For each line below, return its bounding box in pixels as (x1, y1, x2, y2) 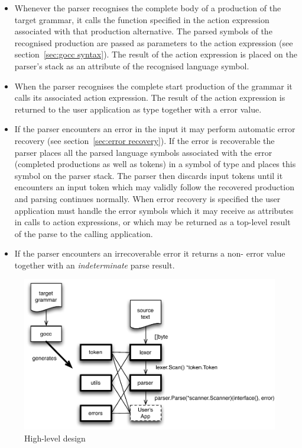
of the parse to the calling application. (14, 227, 153, 239)
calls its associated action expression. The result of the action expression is (14, 91, 285, 104)
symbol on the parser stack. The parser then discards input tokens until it (14, 169, 283, 181)
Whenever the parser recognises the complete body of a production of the (14, 2, 281, 14)
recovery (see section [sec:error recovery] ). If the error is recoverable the (14, 134, 275, 146)
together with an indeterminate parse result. (14, 258, 175, 271)
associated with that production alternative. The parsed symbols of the (14, 25, 272, 37)
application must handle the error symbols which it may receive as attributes (14, 204, 294, 216)
